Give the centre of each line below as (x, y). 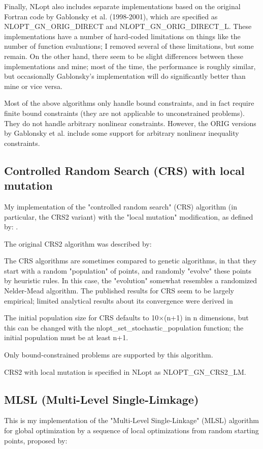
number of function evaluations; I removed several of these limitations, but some (129, 46)
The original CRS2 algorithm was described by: (78, 243)
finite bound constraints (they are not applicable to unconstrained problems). (124, 113)
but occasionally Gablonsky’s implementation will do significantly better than (125, 76)
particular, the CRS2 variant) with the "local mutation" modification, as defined (129, 216)
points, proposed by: (36, 440)
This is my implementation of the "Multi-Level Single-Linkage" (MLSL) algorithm (131, 420)
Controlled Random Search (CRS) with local (124, 170)
